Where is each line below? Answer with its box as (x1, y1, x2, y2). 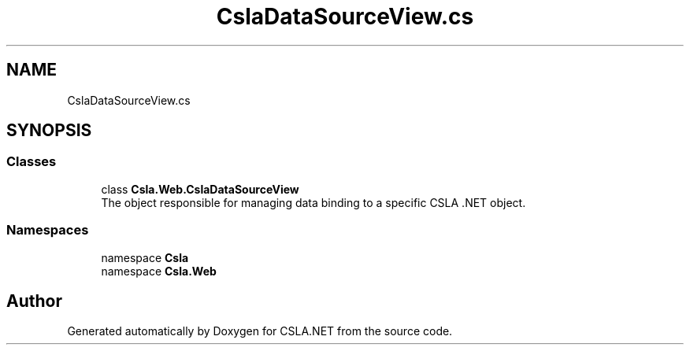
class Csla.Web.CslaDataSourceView (101, 182, 299, 196)
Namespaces (6, 222, 89, 238)
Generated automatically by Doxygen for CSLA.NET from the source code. (67, 324, 453, 338)
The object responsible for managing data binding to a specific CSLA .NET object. (101, 195, 526, 209)
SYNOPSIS (6, 120, 92, 141)
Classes (6, 153, 57, 170)
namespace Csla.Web (101, 264, 217, 278)
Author (6, 290, 62, 311)
